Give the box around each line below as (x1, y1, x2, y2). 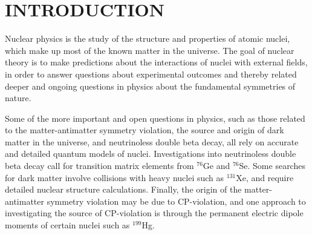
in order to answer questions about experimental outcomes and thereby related (5, 67, 297, 80)
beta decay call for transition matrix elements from (5, 159, 194, 172)
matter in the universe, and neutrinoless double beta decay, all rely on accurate (5, 135, 299, 148)
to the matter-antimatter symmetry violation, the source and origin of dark (5, 124, 284, 136)
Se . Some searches (239, 159, 305, 172)
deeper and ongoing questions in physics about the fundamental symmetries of (5, 79, 296, 92)
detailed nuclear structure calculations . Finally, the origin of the (5, 183, 242, 196)
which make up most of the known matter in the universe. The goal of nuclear (5, 44, 294, 56)
